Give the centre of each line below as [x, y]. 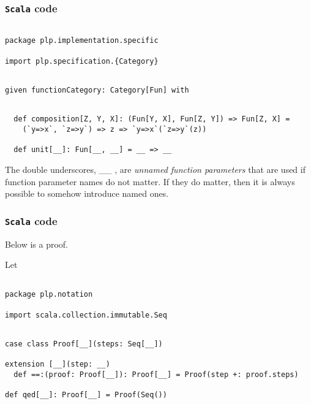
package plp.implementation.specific [82, 41]
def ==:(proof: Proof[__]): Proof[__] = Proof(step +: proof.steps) [156, 375]
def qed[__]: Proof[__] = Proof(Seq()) [86, 395]
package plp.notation [49, 295]
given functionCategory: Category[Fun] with [97, 90]
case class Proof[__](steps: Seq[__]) [84, 344]
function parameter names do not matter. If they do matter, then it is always [150, 181]
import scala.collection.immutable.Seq [86, 315]
